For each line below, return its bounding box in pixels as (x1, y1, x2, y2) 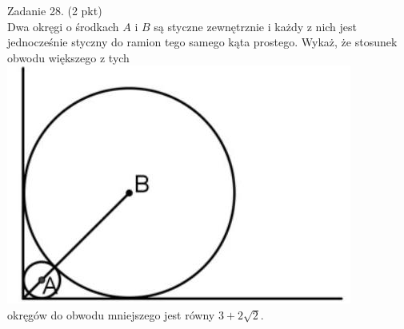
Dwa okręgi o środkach (7, 18, 119, 34)
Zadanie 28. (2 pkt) (7, 2, 102, 18)
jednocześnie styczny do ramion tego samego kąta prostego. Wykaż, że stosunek (7, 34, 398, 50)
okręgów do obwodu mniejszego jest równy (7, 306, 215, 323)
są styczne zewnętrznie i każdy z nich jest (154, 18, 358, 34)
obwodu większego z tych (7, 49, 130, 65)
